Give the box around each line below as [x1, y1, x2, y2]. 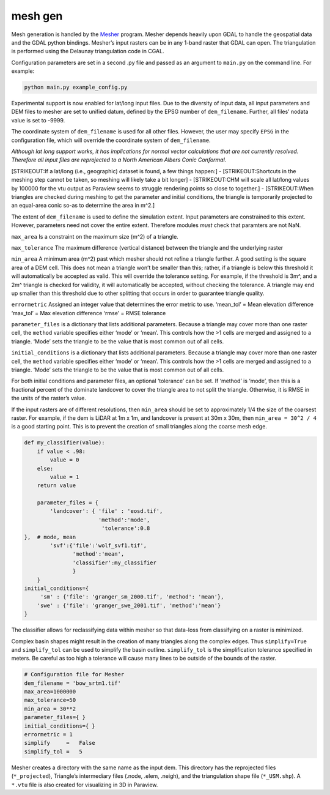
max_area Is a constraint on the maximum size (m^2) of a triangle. [11, 233, 178, 240]
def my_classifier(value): [24, 439, 105, 446]
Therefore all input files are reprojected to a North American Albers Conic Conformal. [11, 156, 227, 163]
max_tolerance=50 [24, 696, 76, 704]
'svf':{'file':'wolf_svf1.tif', [50, 542, 147, 549]
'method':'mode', [98, 516, 150, 523]
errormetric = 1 [24, 731, 73, 738]
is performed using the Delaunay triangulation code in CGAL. [11, 48, 164, 55]
